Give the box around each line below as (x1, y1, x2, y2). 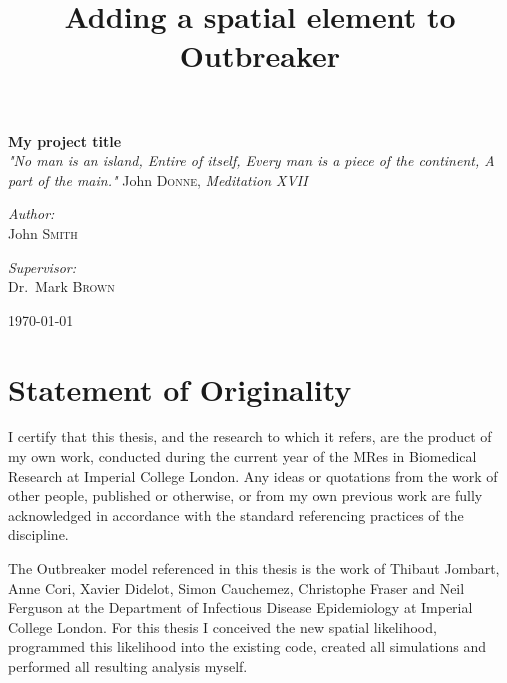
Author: (8, 203, 55, 224)
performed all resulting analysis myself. (8, 655, 248, 676)
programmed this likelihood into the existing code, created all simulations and (8, 636, 487, 657)
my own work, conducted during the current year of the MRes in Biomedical (8, 446, 477, 467)
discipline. (8, 524, 69, 545)
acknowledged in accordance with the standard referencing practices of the (8, 504, 464, 525)
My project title (8, 130, 122, 151)
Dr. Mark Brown (8, 276, 115, 297)
